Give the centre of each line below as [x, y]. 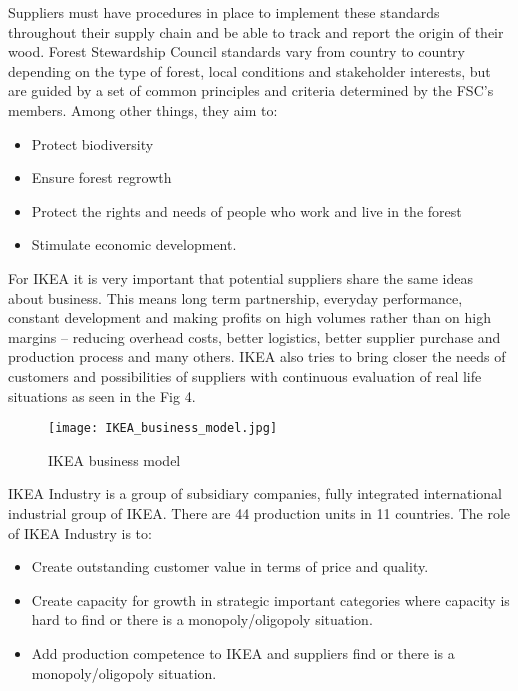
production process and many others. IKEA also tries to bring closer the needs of [257, 356]
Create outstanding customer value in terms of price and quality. [230, 566]
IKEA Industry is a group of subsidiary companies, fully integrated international [255, 493]
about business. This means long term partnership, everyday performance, [235, 297]
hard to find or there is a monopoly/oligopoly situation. [202, 619]
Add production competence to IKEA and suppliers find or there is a [243, 652]
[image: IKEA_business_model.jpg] [163, 428]
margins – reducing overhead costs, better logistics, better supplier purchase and [254, 336]
